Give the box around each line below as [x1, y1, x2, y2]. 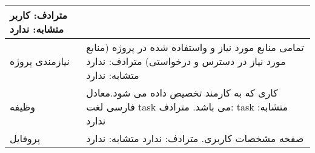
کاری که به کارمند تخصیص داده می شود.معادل [86, 86, 278, 100]
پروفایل [10, 131, 41, 145]
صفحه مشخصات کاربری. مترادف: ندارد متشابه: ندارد [86, 131, 304, 145]
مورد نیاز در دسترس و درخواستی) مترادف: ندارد [86, 54, 286, 68]
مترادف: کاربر [10, 8, 68, 22]
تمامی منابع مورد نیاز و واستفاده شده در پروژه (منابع [86, 40, 304, 54]
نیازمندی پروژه [10, 54, 70, 68]
